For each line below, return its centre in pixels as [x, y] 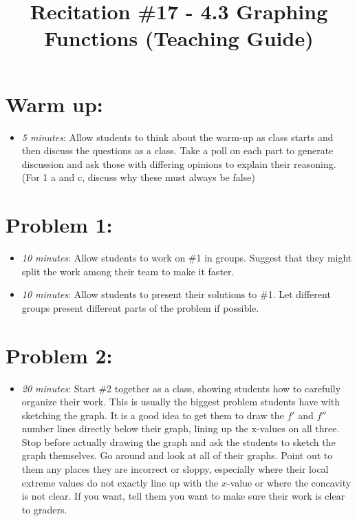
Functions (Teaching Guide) [179, 38]
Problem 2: [59, 355]
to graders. [44, 509]
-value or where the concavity [289, 482]
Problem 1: [59, 225]
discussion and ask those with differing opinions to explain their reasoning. [179, 163]
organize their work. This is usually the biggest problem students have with [181, 402]
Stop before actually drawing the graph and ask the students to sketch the [178, 442]
